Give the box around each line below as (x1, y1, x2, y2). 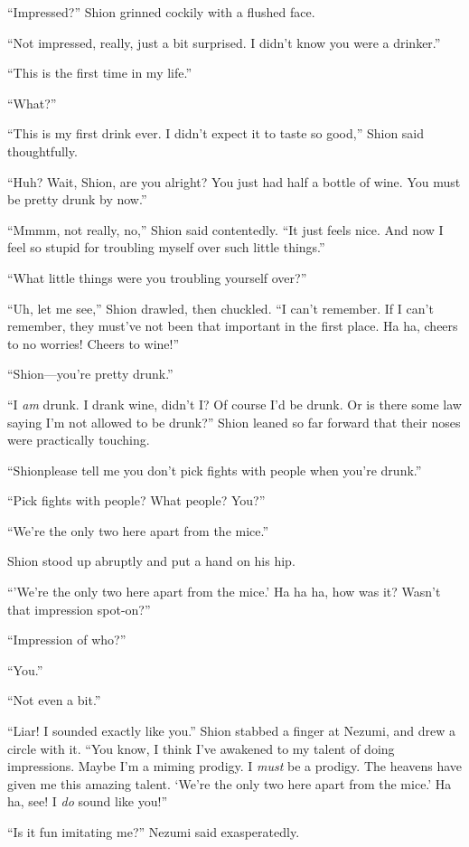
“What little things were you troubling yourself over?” (7, 268, 307, 287)
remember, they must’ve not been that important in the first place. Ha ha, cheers (7, 316, 458, 335)
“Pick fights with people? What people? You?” (7, 491, 266, 510)
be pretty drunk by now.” (7, 190, 147, 209)
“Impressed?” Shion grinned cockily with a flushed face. (7, 3, 315, 21)
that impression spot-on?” (7, 599, 151, 618)
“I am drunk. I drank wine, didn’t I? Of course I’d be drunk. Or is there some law (7, 394, 462, 413)
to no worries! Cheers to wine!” (7, 334, 180, 353)
